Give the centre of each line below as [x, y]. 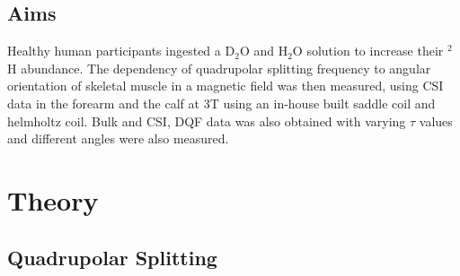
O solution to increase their [368, 51]
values [436, 121]
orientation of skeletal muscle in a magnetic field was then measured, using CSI [226, 86]
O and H [264, 51]
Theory [53, 199]
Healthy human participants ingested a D [121, 51]
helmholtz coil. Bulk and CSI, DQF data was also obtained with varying [207, 121]
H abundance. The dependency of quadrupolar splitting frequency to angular [219, 68]
